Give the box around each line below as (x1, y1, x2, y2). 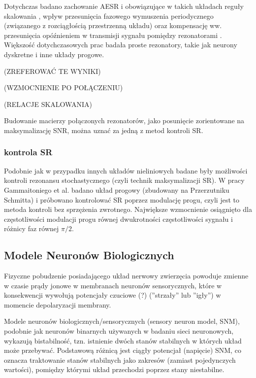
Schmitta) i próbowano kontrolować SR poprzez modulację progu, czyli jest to (4, 194, 239, 205)
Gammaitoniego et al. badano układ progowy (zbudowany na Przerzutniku (4, 184, 229, 195)
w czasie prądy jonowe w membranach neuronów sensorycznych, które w (4, 280, 222, 290)
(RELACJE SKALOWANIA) (4, 99, 92, 109)
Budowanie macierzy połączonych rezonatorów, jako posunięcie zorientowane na (4, 115, 245, 126)
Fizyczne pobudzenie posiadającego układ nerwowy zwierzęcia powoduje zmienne (4, 271, 249, 281)
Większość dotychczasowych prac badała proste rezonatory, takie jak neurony (4, 39, 237, 50)
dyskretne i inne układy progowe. (4, 49, 104, 59)
